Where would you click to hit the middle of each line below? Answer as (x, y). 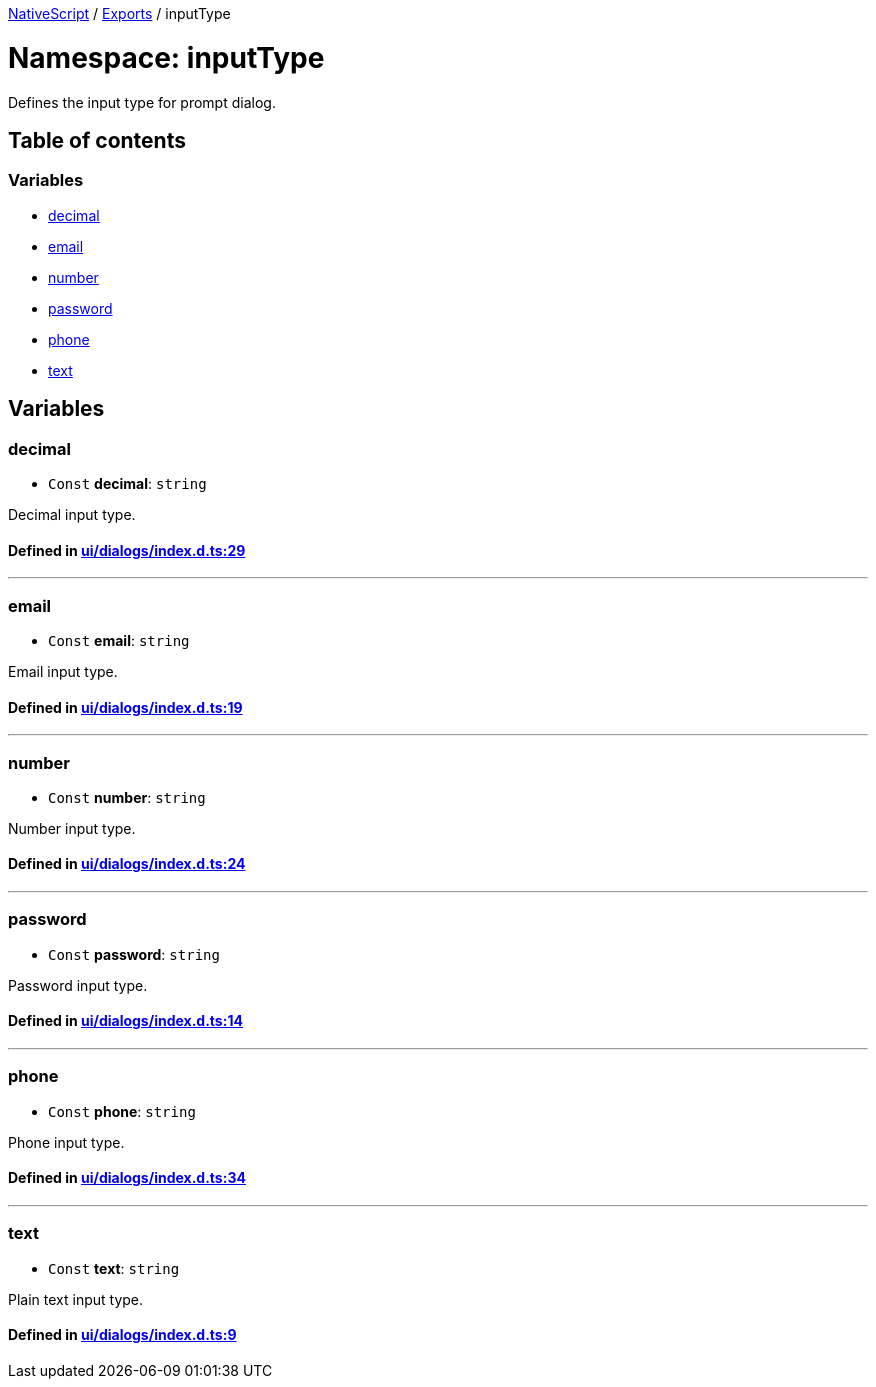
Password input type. (78, 985)
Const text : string (114, 1268)
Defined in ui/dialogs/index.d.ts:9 (122, 1335)
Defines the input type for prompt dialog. (142, 102)
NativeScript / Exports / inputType (119, 13)
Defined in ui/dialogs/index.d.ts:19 (125, 707)
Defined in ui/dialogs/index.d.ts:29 (127, 550)
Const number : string (127, 797)
